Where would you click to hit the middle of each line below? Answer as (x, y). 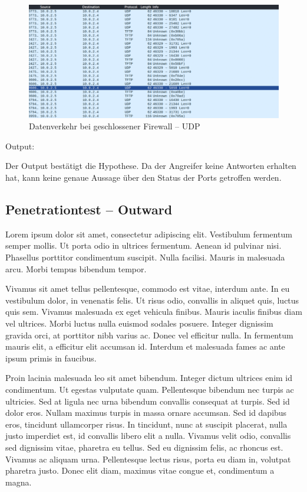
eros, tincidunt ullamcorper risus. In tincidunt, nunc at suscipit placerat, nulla (146, 424)
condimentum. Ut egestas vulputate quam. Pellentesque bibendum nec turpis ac (150, 389)
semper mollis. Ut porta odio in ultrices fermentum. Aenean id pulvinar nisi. (143, 245)
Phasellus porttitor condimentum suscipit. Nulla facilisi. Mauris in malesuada (145, 257)
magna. (19, 482)
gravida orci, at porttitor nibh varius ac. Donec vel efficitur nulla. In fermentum (149, 335)
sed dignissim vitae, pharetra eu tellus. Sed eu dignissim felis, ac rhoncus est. (144, 447)
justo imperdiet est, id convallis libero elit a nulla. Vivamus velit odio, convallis (148, 436)
